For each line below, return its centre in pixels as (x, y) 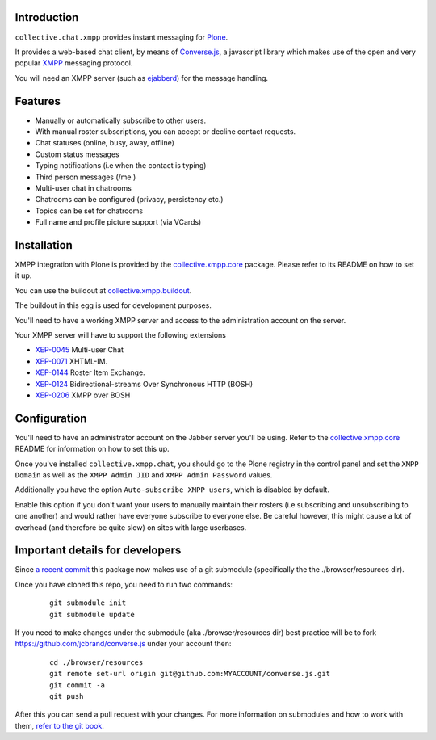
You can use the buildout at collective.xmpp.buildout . (103, 290)
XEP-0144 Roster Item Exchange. (90, 372)
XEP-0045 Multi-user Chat (80, 350)
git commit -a (77, 685)
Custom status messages (78, 154)
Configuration (51, 418)
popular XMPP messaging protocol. (74, 63)
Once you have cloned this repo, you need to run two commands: (124, 584)
